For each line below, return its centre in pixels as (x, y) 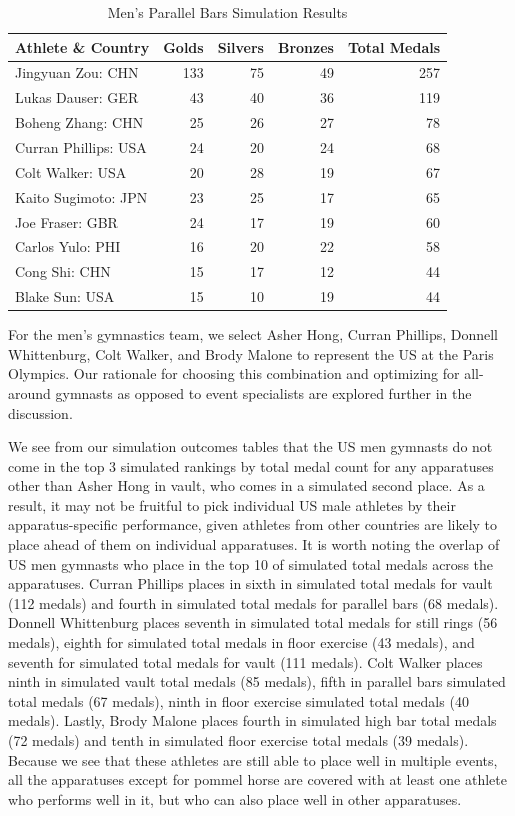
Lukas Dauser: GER (77, 97)
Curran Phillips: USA (81, 146)
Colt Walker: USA (71, 171)
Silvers (240, 46)
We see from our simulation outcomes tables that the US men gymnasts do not (250, 446)
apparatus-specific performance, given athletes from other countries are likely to (253, 524)
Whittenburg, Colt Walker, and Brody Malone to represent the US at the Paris (251, 353)
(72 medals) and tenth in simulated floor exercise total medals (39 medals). (238, 740)
